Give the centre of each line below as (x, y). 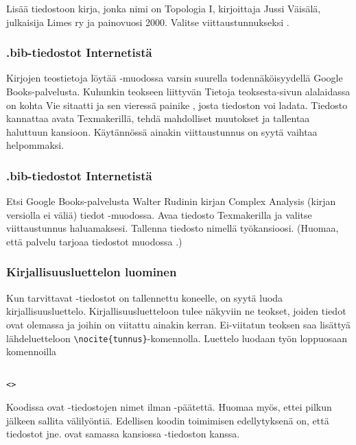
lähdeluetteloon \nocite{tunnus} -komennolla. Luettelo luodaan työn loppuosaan (177, 338)
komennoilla (32, 351)
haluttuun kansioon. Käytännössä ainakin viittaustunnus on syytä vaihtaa (162, 131)
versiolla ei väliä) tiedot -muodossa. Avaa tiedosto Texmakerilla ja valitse (159, 214)
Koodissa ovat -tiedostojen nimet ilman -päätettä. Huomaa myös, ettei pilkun (169, 407)
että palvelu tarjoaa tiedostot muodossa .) (94, 241)
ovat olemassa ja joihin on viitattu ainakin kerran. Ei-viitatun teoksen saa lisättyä (178, 324)
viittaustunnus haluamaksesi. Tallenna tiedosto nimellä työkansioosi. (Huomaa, (173, 228)
